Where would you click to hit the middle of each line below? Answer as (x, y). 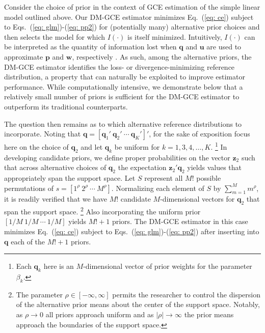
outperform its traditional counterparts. (66, 106)
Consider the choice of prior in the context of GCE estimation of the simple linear (132, 7)
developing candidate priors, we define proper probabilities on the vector (117, 157)
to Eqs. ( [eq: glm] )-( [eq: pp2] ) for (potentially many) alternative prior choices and (132, 27)
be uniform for (137, 146)
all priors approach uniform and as (100, 314)
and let (92, 146)
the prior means (209, 314)
